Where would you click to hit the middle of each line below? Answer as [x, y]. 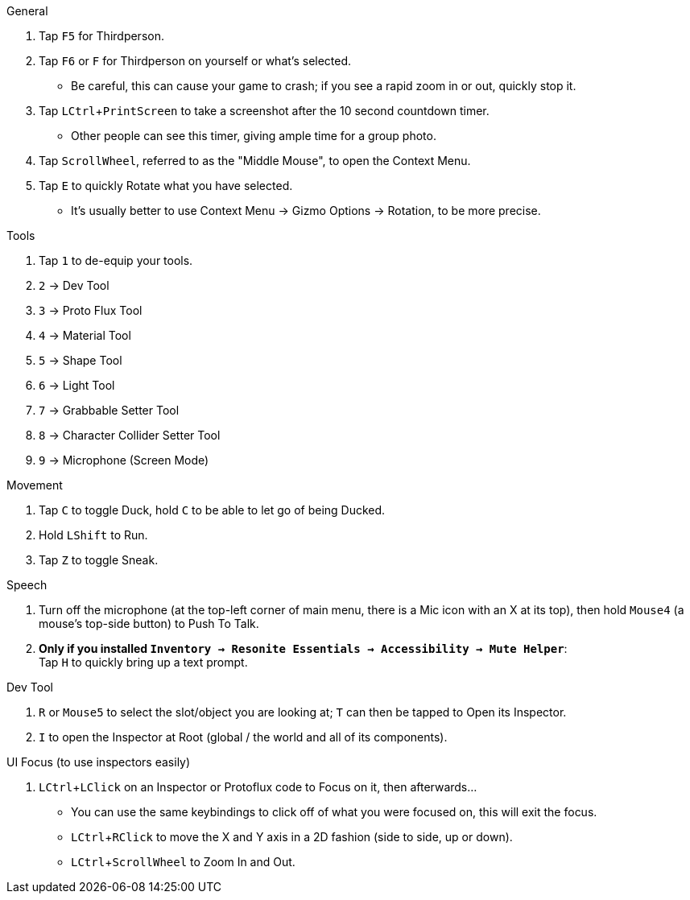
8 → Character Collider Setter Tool [130, 435]
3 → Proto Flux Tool [91, 310]
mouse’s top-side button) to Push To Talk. [149, 623]
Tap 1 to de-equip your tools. [116, 260]
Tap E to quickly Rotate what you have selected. [166, 186]
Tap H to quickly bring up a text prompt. [143, 662]
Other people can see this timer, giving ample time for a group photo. [254, 136]
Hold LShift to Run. [93, 535]
